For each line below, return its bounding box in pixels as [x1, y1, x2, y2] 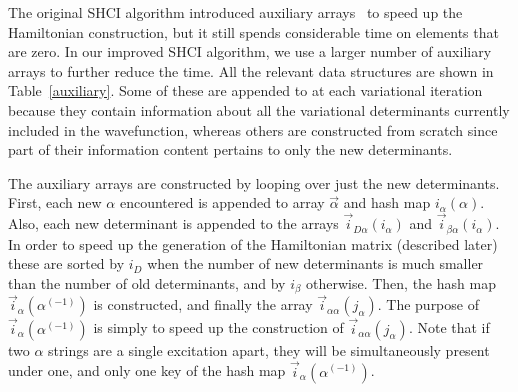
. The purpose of [377, 294, 479, 315]
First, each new [8, 192, 102, 213]
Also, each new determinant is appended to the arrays [8, 213, 339, 234]
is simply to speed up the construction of [93, 317, 344, 338]
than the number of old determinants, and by [8, 272, 286, 293]
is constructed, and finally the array [93, 294, 313, 315]
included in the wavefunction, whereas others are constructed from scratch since [8, 119, 498, 140]
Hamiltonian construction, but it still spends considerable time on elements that [8, 21, 499, 42]
